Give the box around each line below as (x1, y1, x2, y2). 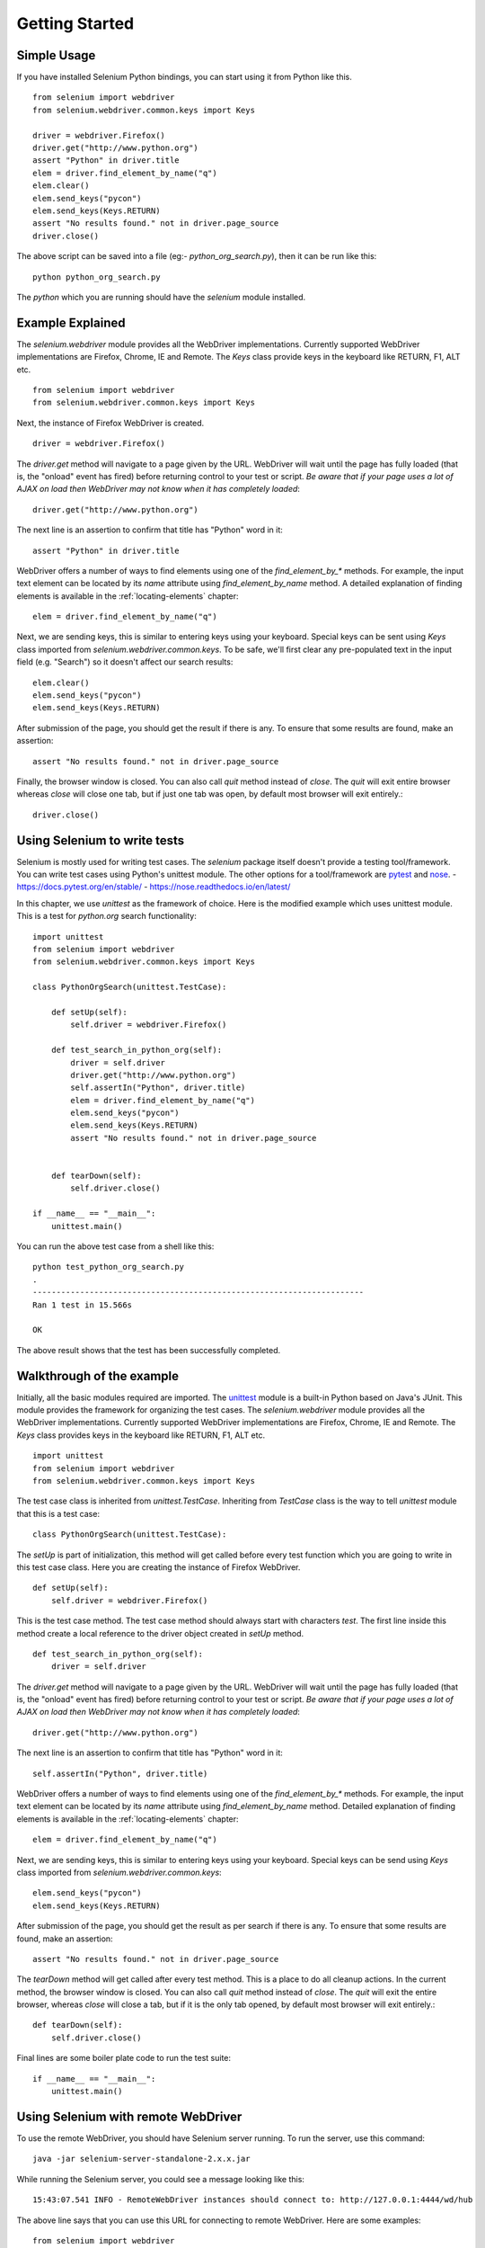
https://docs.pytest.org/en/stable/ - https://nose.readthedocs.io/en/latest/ (16, 881, 291, 892)
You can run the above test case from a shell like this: (16, 1241, 215, 1252)
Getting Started (16, 13, 135, 33)
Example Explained (16, 315, 126, 330)
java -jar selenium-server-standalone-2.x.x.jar (32, 2154, 251, 2164)
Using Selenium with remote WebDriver (16, 2109, 242, 2124)
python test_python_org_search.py (32, 1262, 184, 1272)
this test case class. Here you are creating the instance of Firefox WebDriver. (16, 1561, 301, 1573)
